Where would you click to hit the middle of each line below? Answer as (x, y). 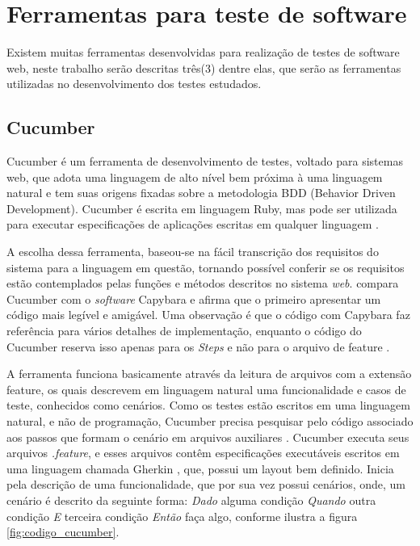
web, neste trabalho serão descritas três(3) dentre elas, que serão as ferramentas (204, 67)
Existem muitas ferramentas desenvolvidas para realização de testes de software (203, 52)
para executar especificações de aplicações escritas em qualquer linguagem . (193, 224)
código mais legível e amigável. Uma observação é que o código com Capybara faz (208, 315)
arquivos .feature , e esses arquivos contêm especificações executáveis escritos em (203, 453)
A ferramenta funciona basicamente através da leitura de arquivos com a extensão (209, 374)
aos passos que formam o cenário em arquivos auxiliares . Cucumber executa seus (208, 437)
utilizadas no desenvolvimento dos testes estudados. (134, 84)
